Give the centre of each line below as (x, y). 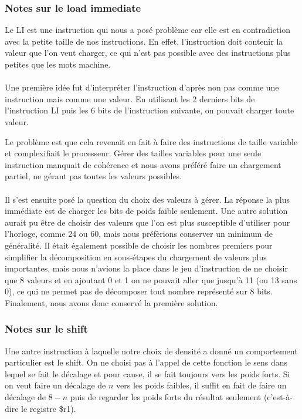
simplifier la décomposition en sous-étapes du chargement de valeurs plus (136, 257)
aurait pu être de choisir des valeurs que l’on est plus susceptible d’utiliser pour (147, 222)
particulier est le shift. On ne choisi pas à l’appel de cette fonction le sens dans (146, 362)
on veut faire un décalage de (55, 385)
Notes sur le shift (46, 329)
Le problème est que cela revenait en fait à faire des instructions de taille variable (151, 141)
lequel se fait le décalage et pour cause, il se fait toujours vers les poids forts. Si (147, 373)
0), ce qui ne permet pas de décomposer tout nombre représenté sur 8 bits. (139, 291)
